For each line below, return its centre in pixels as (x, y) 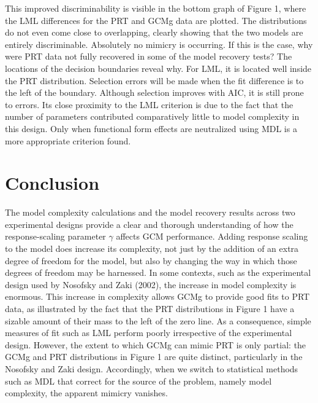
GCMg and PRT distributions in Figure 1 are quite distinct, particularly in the (154, 357)
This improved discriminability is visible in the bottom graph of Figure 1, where (156, 8)
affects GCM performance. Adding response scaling (212, 236)
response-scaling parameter (55, 236)
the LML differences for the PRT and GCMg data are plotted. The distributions (156, 20)
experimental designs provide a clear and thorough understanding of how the (149, 224)
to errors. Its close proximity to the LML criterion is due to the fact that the (149, 104)
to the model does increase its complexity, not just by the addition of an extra (152, 248)
